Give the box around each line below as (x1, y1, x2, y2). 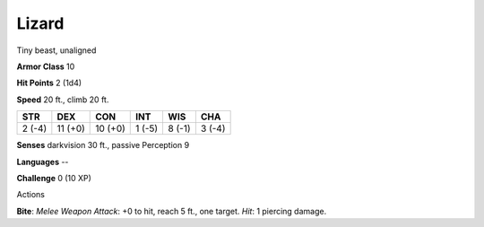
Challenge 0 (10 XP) (16, 172, 91, 183)
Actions (16, 189, 45, 200)
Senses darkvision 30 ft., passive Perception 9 (16, 140, 190, 151)
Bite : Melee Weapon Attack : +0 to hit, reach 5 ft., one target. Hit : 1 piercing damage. (16, 205, 327, 216)
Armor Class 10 (16, 61, 75, 72)
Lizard (16, 13, 65, 33)
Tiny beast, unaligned (16, 45, 97, 56)
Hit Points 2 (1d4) (16, 77, 82, 89)
